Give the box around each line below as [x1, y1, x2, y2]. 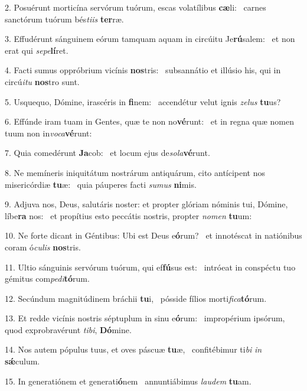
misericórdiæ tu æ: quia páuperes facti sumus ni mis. [5, 178, 197, 190]
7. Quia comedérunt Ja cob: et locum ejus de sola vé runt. [5, 146, 210, 159]
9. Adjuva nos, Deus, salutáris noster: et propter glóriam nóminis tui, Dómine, [5, 198, 288, 210]
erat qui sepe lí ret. [5, 44, 68, 56]
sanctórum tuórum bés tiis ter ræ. [5, 12, 124, 25]
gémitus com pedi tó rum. [5, 272, 90, 285]
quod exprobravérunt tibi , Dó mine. [5, 323, 132, 335]
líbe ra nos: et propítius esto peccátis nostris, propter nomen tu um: [5, 209, 252, 221]
